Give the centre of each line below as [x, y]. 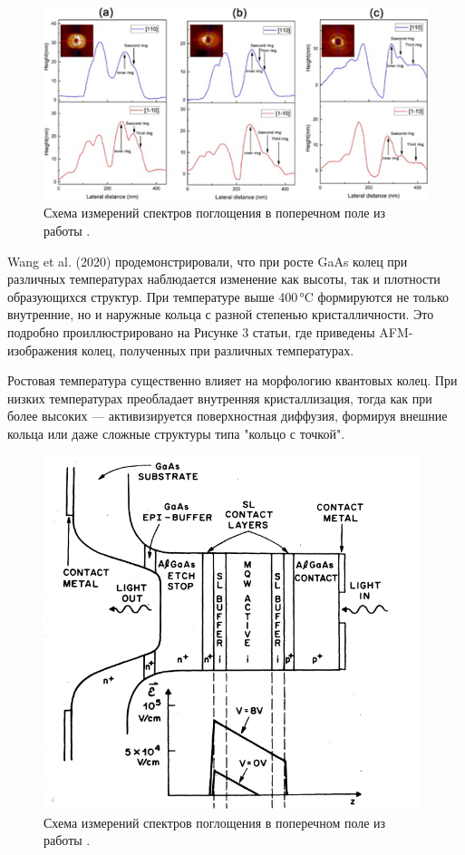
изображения [43, 350]
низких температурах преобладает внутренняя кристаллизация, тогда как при [220, 398]
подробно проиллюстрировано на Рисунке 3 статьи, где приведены [191, 332]
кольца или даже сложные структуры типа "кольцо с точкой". [176, 433]
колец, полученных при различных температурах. [218, 350]
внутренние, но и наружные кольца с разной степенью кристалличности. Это [221, 314]
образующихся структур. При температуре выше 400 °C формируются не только [228, 296]
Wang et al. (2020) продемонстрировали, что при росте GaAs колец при [208, 261]
